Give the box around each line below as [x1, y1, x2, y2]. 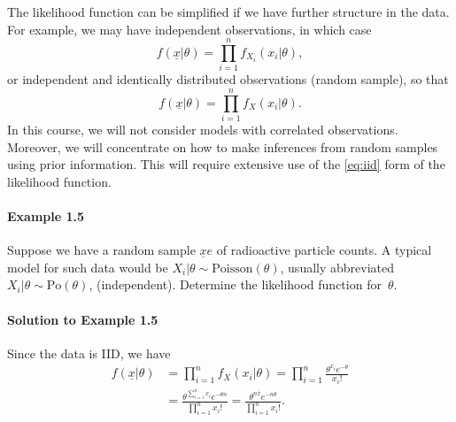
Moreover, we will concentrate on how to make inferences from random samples [7, 137, 438, 156]
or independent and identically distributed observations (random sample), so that [7, 70, 449, 88]
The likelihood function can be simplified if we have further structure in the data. [7, 3, 450, 20]
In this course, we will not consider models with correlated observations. [7, 120, 398, 139]
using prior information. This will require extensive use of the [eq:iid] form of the [7, 155, 445, 173]
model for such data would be [7, 257, 168, 276]
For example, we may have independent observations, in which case [7, 19, 372, 38]
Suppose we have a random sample [7, 241, 196, 259]
